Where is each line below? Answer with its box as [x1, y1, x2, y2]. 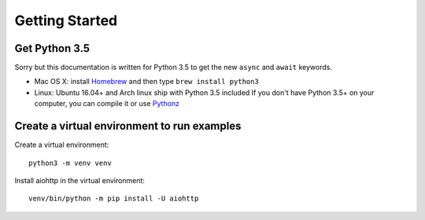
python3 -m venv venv [28, 158, 112, 167]
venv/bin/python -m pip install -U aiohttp [28, 194, 199, 203]
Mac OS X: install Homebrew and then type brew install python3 [34, 77, 259, 86]
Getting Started [14, 12, 118, 29]
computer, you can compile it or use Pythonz [34, 99, 180, 108]
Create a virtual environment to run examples [14, 119, 242, 133]
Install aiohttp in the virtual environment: [14, 175, 146, 185]
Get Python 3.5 [14, 42, 91, 55]
